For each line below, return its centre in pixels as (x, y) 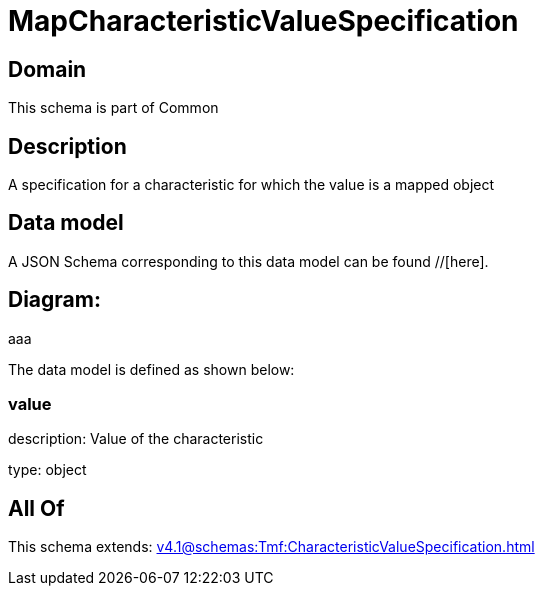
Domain (47, 69)
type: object (47, 470)
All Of (36, 508)
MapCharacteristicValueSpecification (263, 21)
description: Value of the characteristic (136, 439)
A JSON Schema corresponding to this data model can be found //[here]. (248, 261)
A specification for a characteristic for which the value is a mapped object (251, 185)
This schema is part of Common (113, 108)
